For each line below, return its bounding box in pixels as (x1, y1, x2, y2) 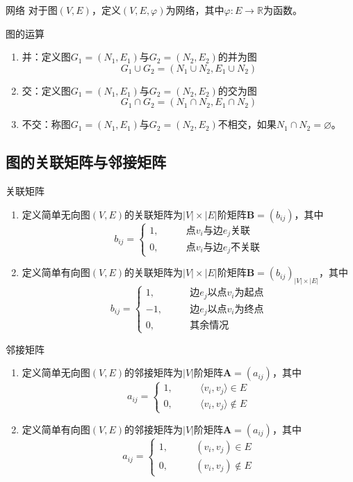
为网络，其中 (165, 3, 224, 17)
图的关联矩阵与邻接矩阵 (6, 151, 166, 172)
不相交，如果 (217, 117, 277, 131)
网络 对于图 (6, 3, 58, 17)
